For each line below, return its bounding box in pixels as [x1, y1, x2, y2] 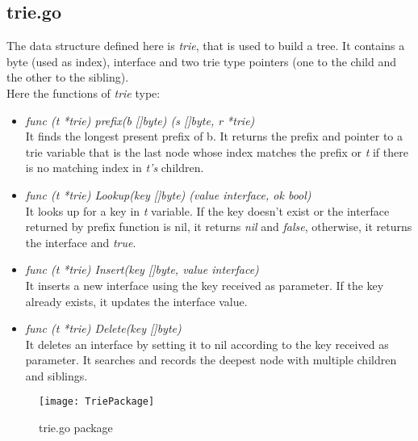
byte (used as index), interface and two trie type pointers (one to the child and [6, 52, 396, 69]
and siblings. [25, 367, 88, 384]
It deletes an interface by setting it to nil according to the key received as [25, 335, 389, 352]
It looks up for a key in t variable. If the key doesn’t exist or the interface [25, 202, 390, 219]
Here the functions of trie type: [6, 84, 161, 101]
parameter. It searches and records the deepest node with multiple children [25, 351, 397, 368]
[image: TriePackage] [39, 396, 155, 408]
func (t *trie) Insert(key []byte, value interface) [25, 261, 259, 278]
